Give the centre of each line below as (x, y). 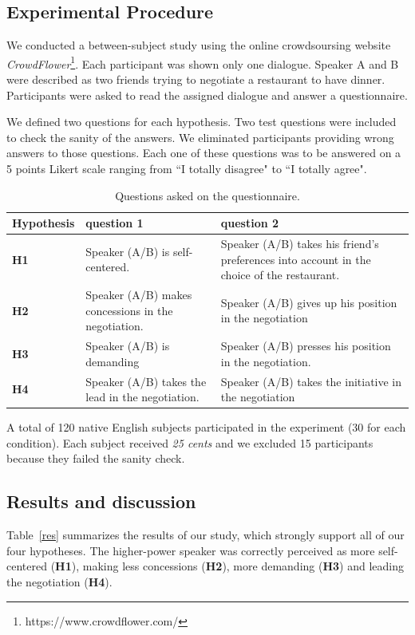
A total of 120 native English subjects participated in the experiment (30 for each (206, 427)
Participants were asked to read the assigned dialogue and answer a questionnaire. (207, 95)
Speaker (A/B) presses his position (306, 346)
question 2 (250, 223)
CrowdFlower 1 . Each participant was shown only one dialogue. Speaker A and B (203, 62)
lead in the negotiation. (142, 397)
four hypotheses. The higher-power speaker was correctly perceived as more (191, 550)
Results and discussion (101, 501)
